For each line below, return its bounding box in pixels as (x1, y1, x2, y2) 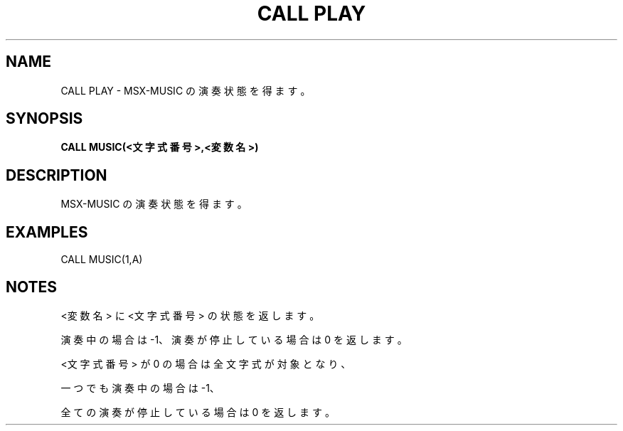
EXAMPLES (6, 223, 88, 241)
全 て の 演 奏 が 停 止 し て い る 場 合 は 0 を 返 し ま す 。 (60, 405, 335, 418)
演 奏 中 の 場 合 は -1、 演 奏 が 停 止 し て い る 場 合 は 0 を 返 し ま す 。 (60, 333, 408, 346)
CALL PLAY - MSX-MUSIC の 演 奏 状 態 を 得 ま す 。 (60, 84, 311, 97)
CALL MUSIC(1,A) (60, 253, 143, 266)
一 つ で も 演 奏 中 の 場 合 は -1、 (60, 381, 220, 394)
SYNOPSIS (6, 110, 83, 128)
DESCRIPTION (6, 166, 107, 184)
